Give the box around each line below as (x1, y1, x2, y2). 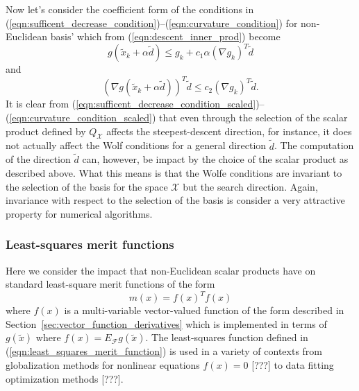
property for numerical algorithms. (6, 206, 153, 220)
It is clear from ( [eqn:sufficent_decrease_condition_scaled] (6, 96, 256, 111)
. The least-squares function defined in (145, 330, 308, 345)
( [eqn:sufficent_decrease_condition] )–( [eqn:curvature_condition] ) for (6, 15, 298, 30)
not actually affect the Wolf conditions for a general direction (6, 138, 267, 153)
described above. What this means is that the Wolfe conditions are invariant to (6, 165, 342, 180)
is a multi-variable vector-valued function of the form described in (64, 303, 344, 318)
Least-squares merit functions (6, 236, 174, 253)
